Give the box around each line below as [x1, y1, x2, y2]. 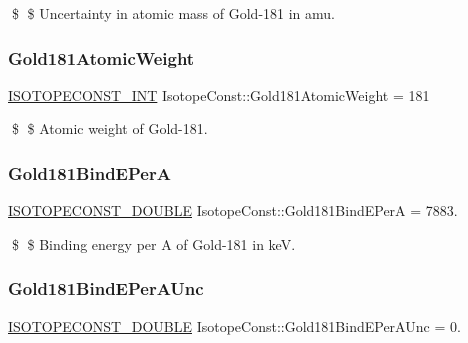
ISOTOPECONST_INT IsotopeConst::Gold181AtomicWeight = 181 [8, 84, 430, 105]
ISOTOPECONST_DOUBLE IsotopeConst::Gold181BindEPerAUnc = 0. [8, 315, 461, 336]
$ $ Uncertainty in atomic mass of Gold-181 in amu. [11, 3, 335, 23]
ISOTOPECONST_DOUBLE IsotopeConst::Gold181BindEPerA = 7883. [8, 200, 458, 221]
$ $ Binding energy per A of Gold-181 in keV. [11, 233, 296, 254]
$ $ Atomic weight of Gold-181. [11, 118, 208, 139]
